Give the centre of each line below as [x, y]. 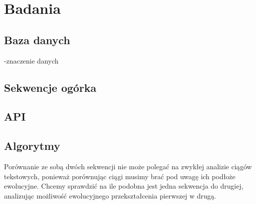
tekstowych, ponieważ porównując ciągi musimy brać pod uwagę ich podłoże [120, 176]
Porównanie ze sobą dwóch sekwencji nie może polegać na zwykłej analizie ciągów [128, 166]
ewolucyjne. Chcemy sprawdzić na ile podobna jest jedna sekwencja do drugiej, [124, 186]
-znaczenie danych [31, 60]
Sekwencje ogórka [50, 87]
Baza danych [37, 39]
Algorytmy [32, 146]
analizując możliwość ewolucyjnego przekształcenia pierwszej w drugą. [110, 195]
